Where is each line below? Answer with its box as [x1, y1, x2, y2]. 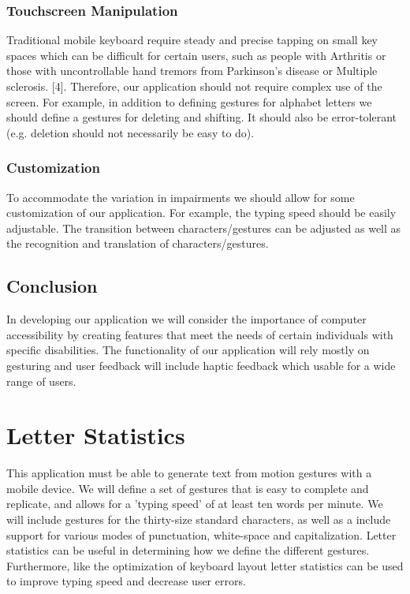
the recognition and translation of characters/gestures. [6, 235, 269, 252]
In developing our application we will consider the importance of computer [6, 311, 367, 327]
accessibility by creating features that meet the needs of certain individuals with [6, 326, 393, 342]
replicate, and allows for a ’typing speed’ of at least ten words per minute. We [6, 495, 383, 512]
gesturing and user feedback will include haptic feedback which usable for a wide [6, 357, 396, 373]
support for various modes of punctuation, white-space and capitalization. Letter [6, 526, 397, 543]
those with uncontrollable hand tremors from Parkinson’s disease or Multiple [6, 62, 378, 79]
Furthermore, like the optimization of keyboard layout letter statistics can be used [6, 557, 404, 573]
